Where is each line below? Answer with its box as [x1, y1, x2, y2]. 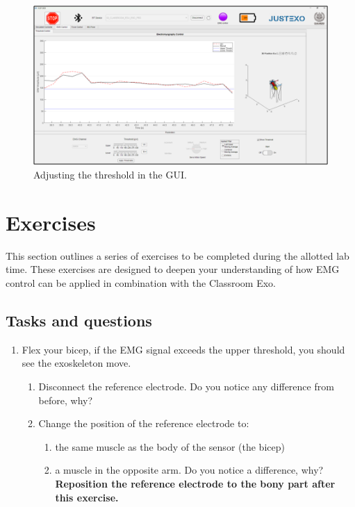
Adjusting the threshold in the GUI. [33, 167, 187, 182]
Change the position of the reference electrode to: [38, 416, 249, 431]
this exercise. [55, 490, 119, 504]
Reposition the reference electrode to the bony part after [55, 476, 336, 490]
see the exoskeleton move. [22, 356, 131, 370]
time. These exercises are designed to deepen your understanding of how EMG [6, 262, 340, 276]
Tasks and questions [6, 309, 152, 331]
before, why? [38, 392, 93, 407]
